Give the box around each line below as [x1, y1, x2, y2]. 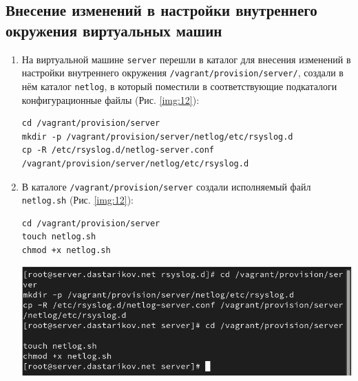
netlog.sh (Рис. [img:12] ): [21, 193, 134, 207]
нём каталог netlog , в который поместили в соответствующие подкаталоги [21, 78, 337, 93]
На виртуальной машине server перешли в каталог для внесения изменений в [21, 52, 351, 66]
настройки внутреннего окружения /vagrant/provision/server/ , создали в [21, 65, 344, 80]
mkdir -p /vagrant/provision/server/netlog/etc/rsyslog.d [21, 131, 293, 142]
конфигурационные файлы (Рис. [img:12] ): [21, 92, 200, 107]
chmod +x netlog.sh [21, 246, 111, 256]
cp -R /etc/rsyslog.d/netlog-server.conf [21, 145, 214, 155]
